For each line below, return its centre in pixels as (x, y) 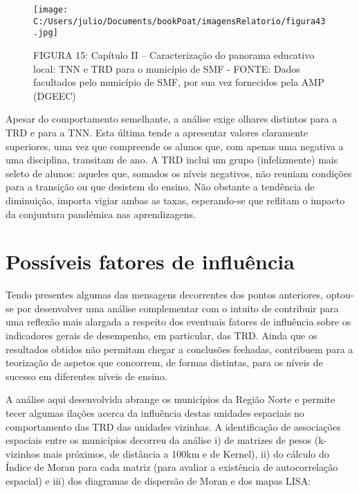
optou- (340, 295)
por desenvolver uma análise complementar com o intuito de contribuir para (178, 308)
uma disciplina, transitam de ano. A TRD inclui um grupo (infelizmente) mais (172, 160)
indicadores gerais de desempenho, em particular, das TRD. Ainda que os (162, 335)
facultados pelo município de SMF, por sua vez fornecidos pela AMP (179, 82)
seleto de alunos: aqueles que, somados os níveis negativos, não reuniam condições (179, 173)
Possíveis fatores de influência (150, 261)
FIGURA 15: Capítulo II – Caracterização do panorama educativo (174, 54)
